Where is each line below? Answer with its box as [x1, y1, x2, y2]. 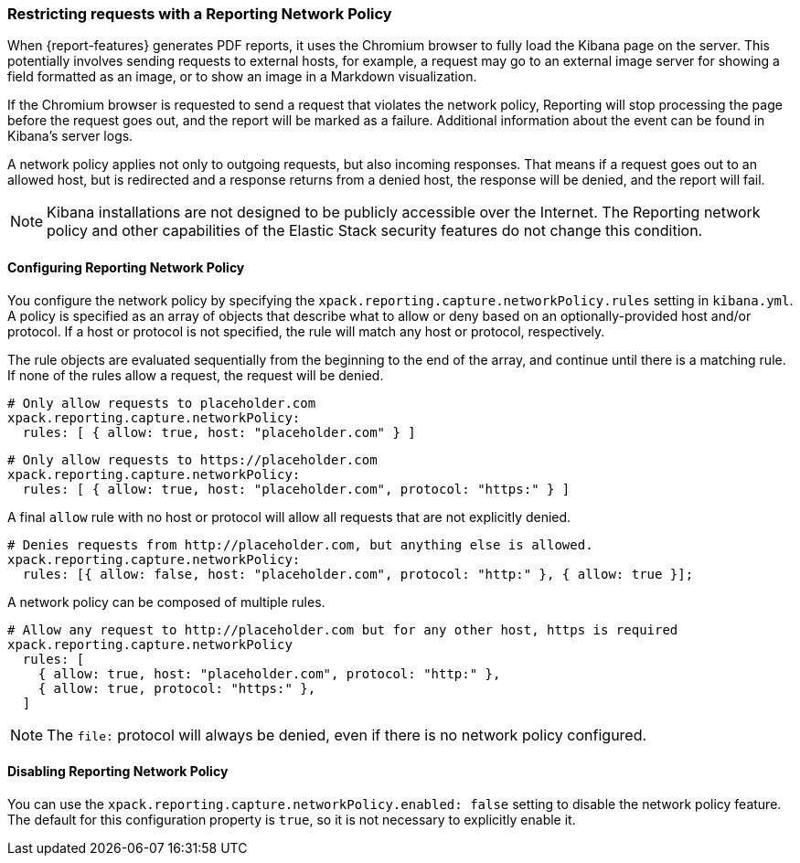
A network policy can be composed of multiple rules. [7, 593, 325, 610]
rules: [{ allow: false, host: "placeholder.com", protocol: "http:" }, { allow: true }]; [22, 566, 694, 581]
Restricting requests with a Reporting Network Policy [7, 5, 392, 23]
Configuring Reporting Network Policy [7, 259, 245, 275]
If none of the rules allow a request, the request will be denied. [7, 367, 384, 383]
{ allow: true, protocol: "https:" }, [37, 680, 316, 696]
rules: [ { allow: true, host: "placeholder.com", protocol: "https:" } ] [22, 481, 571, 496]
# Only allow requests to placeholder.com [7, 395, 316, 410]
